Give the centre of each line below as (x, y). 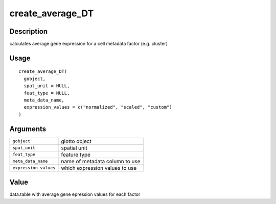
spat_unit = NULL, (47, 86)
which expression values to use (99, 168)
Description (29, 31)
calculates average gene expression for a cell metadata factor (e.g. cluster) (89, 44)
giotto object (76, 141)
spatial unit (74, 148)
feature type (76, 155)
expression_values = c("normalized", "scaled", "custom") (98, 107)
